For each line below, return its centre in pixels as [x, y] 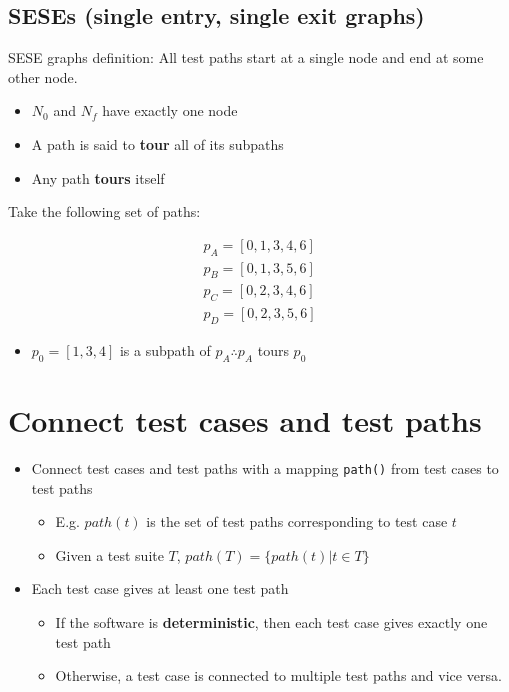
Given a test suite [109, 554]
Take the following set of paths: [104, 211]
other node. [43, 76]
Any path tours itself [98, 177]
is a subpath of [165, 350]
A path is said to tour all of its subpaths [157, 143]
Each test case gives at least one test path [160, 588]
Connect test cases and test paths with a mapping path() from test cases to [265, 468]
